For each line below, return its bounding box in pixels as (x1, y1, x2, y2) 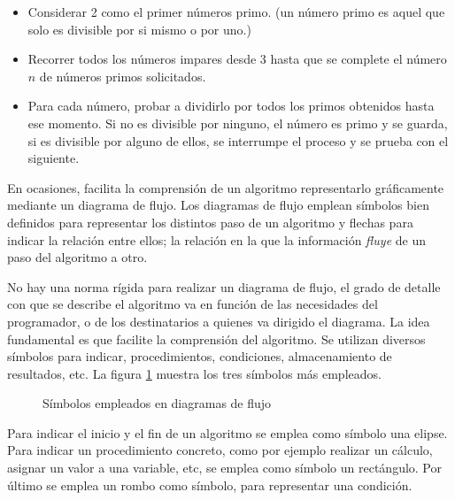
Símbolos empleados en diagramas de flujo (42, 394, 272, 412)
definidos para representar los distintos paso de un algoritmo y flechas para (7, 212, 413, 231)
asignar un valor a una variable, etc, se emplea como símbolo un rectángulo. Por (7, 458, 442, 477)
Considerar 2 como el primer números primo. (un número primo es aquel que (27, 3, 445, 20)
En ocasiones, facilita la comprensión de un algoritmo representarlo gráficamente (7, 178, 444, 196)
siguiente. (27, 149, 80, 167)
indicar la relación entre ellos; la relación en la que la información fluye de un (7, 230, 427, 249)
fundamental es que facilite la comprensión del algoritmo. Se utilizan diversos (7, 329, 426, 348)
